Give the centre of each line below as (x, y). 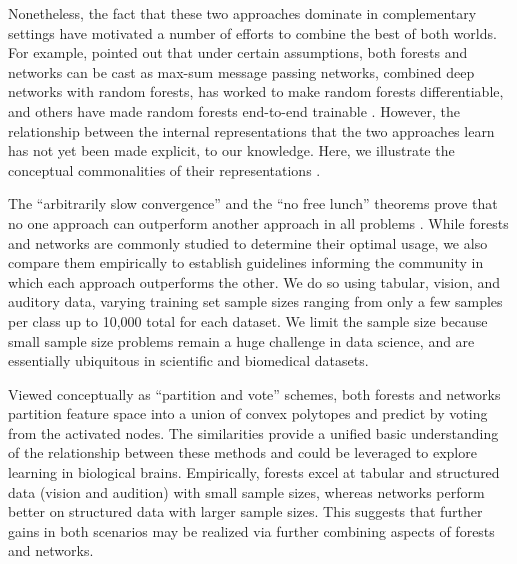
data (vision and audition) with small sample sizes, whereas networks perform (246, 491)
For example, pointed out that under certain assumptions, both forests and (238, 52)
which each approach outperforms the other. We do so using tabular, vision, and (254, 281)
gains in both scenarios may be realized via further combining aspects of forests (251, 530)
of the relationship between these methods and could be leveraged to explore (242, 452)
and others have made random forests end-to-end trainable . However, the (234, 110)
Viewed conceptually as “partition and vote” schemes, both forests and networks (254, 393)
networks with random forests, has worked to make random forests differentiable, (256, 91)
